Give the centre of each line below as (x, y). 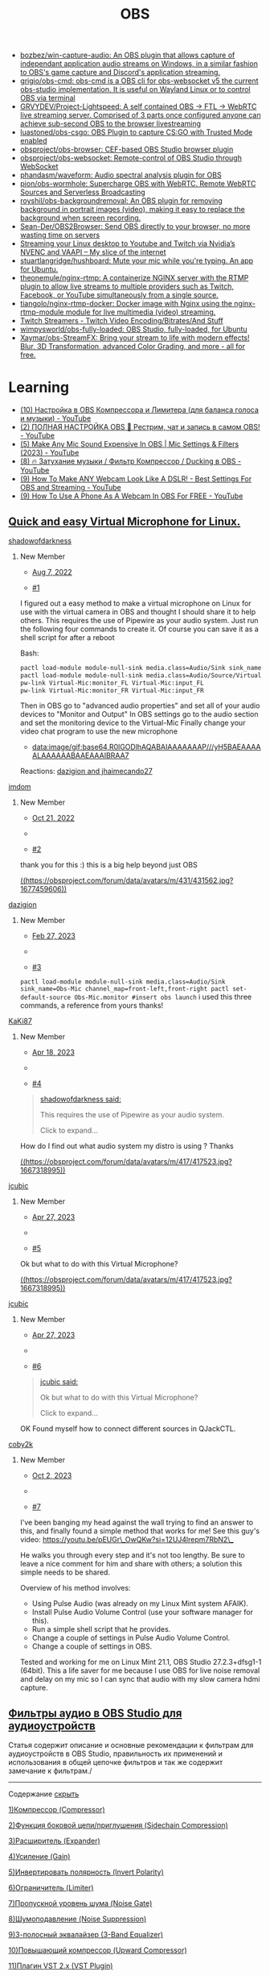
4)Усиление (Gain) (39, 1857)
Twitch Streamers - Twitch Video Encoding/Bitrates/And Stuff (121, 321)
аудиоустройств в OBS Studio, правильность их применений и (116, 1753)
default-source (45, 998)
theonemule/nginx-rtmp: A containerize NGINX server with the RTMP (134, 278)
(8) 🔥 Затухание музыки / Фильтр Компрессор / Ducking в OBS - (131, 461)
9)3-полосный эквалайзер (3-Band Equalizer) (86, 1935)
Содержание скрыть (44, 1794)
